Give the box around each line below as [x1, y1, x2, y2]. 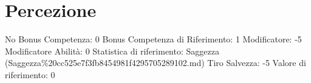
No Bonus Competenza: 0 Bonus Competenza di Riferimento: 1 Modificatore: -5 [5, 33, 302, 45]
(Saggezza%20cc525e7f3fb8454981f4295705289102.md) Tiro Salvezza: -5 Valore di [5, 56, 306, 69]
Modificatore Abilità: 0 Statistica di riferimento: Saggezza [5, 44, 219, 57]
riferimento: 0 [5, 68, 55, 81]
